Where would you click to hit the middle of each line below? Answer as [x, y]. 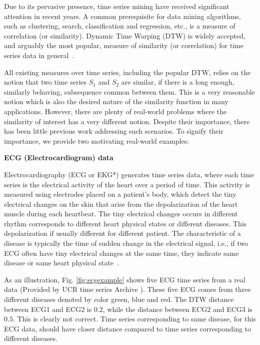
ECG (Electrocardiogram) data [59, 157]
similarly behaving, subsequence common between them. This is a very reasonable [129, 91]
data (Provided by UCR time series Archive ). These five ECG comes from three [127, 289]
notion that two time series [45, 82]
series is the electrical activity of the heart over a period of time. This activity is [127, 184]
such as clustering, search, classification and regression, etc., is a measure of [120, 26]
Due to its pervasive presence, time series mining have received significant [117, 6]
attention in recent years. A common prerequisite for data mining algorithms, [122, 16]
